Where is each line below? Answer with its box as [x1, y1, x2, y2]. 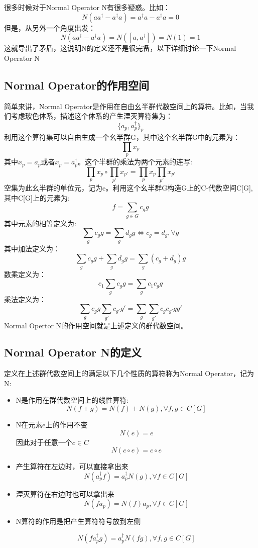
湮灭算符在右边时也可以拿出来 [16, 488, 114, 499]
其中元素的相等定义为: [4, 218, 76, 228]
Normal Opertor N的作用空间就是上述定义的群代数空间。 [4, 320, 188, 330]
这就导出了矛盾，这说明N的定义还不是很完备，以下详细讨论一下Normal [4, 43, 236, 53]
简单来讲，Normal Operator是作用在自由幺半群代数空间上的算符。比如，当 [4, 101, 247, 111]
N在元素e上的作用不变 [16, 419, 88, 430]
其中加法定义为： [4, 243, 60, 253]
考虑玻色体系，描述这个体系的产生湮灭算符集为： [11, 111, 173, 121]
